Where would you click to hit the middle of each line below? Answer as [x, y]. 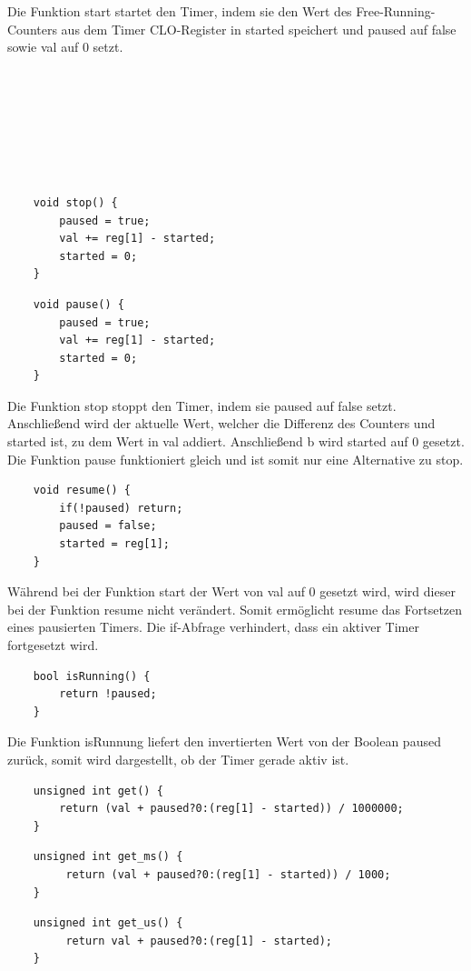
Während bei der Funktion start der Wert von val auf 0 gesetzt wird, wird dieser [231, 591]
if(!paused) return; [121, 508]
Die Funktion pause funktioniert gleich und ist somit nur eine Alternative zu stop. [235, 459]
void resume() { [82, 491]
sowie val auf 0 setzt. [65, 47]
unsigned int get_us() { [108, 923]
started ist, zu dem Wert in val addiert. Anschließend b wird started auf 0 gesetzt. [236, 441]
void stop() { [75, 202]
